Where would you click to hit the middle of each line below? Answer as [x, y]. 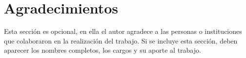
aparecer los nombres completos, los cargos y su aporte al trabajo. [102, 50]
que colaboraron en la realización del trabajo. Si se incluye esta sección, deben [121, 40]
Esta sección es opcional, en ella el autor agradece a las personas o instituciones [123, 31]
